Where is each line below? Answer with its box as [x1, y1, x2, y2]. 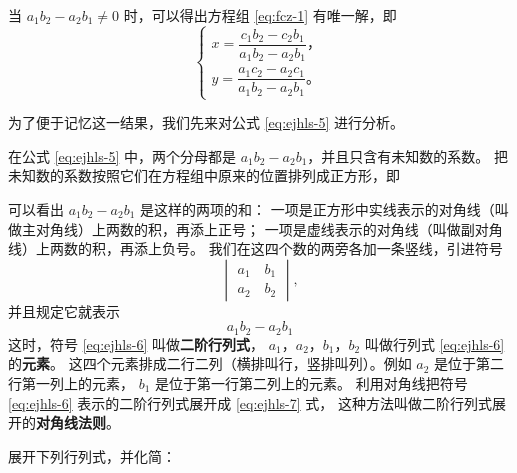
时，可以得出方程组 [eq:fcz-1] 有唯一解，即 [123, 5, 397, 25]
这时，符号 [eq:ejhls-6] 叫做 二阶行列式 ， [8, 333, 264, 354]
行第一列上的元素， [8, 372, 134, 393]
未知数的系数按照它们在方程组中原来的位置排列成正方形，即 [8, 165, 400, 186]
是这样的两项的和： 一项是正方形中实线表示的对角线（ [140, 198, 495, 219]
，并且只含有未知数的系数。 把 [307, 145, 509, 166]
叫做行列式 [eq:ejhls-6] [364, 333, 505, 354]
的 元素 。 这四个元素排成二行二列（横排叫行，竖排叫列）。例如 [8, 353, 412, 374]
